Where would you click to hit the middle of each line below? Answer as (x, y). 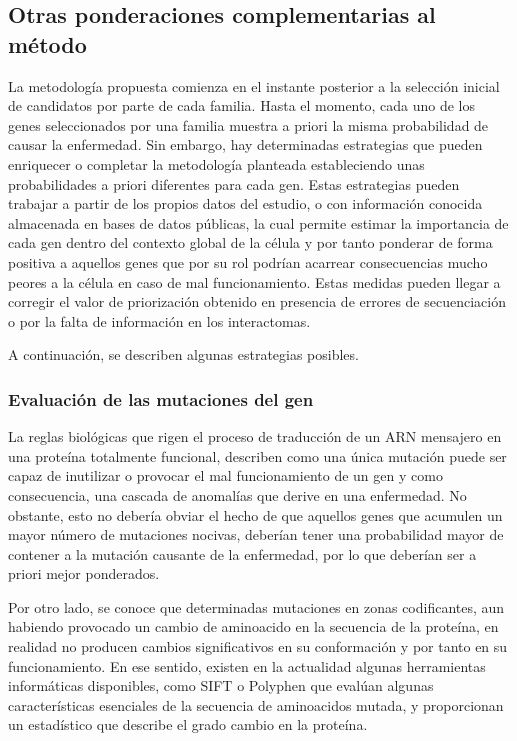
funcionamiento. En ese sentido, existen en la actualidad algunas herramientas (247, 665)
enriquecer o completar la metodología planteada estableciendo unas (216, 163)
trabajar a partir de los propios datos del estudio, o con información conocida (245, 203)
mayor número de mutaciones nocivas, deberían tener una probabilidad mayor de (256, 534)
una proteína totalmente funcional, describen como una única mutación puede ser (257, 455)
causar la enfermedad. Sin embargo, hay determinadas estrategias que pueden (245, 144)
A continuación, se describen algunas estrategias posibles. (183, 354)
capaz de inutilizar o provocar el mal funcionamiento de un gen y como (225, 475)
